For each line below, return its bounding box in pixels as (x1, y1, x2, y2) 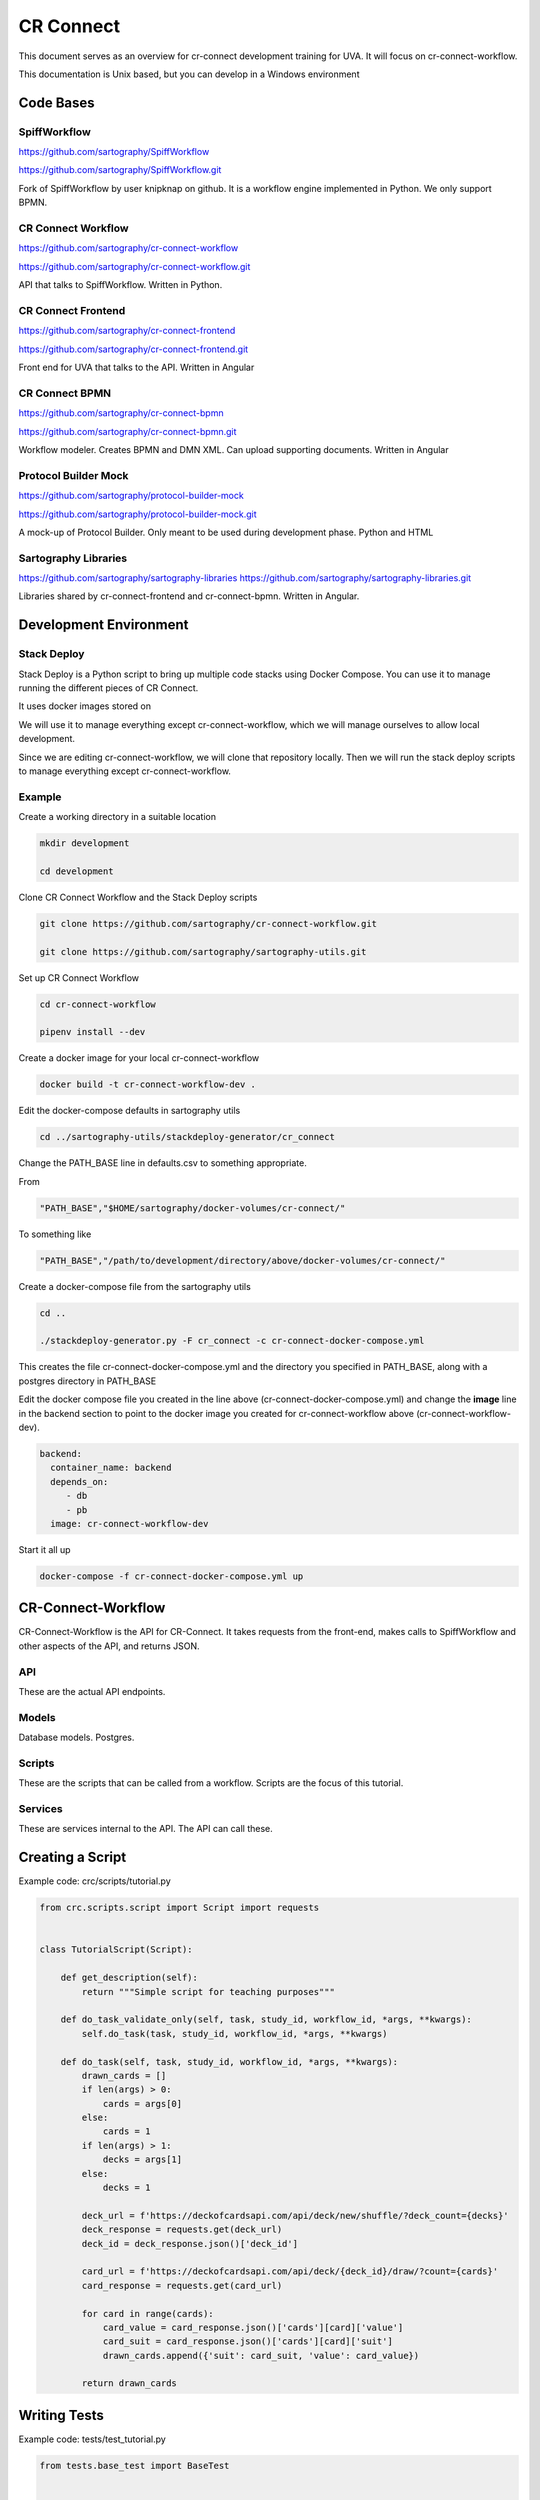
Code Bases (18, 94, 95, 111)
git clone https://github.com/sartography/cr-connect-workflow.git (39, 918, 378, 929)
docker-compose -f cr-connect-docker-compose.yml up (39, 1570, 304, 1582)
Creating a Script (18, 1849, 127, 1866)
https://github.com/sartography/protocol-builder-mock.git (18, 508, 257, 520)
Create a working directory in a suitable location (18, 811, 217, 823)
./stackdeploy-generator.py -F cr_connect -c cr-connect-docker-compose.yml (39, 1335, 425, 1347)
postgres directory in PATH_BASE (18, 1375, 157, 1387)
